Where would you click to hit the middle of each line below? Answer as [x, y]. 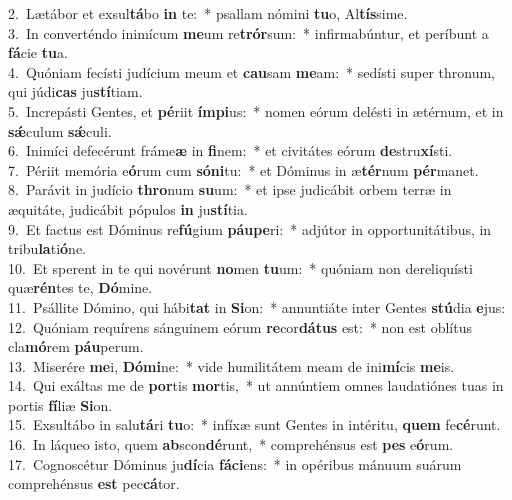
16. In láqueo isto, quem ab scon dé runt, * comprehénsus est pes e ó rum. [231, 444]
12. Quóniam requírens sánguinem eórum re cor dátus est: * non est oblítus [240, 326]
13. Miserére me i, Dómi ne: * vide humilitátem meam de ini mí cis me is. [231, 365]
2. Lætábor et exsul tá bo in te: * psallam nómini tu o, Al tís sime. [208, 13]
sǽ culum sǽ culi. [60, 130]
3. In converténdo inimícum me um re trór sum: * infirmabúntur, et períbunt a [248, 32]
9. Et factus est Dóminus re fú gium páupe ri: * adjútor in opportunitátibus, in [250, 228]
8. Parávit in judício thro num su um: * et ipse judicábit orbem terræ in [230, 189]
